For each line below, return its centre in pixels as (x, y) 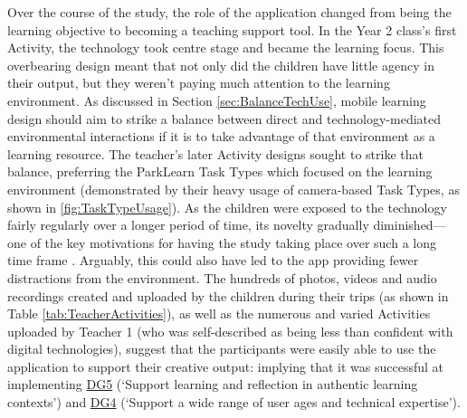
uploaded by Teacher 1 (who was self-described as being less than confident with (230, 331)
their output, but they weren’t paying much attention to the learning (199, 83)
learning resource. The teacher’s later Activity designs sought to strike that (215, 153)
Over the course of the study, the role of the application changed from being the (229, 12)
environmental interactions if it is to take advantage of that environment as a (221, 136)
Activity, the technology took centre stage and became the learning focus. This (226, 47)
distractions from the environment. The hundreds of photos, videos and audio (222, 277)
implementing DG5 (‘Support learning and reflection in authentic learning (213, 384)
